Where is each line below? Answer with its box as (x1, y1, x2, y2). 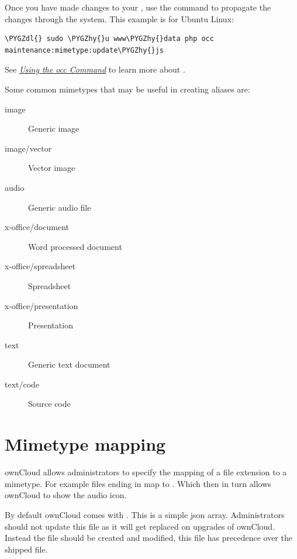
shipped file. (5, 543, 48, 555)
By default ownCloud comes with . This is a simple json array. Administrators (5, 508, 285, 520)
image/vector (5, 142, 52, 154)
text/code (5, 378, 40, 390)
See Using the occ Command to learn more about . (5, 63, 185, 76)
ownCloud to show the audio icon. (5, 489, 127, 501)
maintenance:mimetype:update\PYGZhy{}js (5, 46, 164, 54)
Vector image (28, 162, 75, 174)
